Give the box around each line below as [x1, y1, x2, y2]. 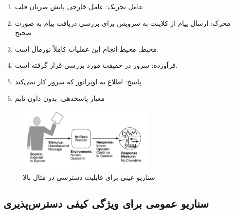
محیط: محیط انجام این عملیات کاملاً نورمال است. [15, 43, 159, 54]
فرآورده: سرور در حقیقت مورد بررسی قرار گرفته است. [15, 60, 178, 70]
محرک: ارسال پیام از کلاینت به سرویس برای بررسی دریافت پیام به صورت [15, 18, 231, 28]
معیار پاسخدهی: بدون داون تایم [15, 93, 105, 103]
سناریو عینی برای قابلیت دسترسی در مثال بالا [23, 172, 155, 182]
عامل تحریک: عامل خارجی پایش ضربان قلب [15, 1, 144, 11]
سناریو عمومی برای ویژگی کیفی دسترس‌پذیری [3, 196, 209, 211]
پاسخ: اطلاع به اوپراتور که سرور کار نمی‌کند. [15, 76, 144, 86]
